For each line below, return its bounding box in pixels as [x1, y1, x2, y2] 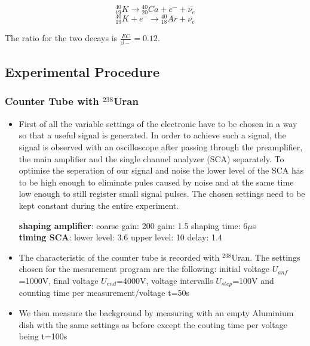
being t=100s [19, 330, 67, 342]
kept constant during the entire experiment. [19, 199, 179, 211]
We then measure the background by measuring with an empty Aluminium [19, 306, 294, 319]
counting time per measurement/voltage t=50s [19, 286, 190, 299]
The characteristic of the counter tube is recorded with [19, 251, 220, 263]
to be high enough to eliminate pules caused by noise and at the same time [19, 175, 294, 188]
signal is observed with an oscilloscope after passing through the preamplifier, [19, 140, 303, 153]
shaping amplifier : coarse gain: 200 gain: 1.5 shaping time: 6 [19, 219, 248, 231]
